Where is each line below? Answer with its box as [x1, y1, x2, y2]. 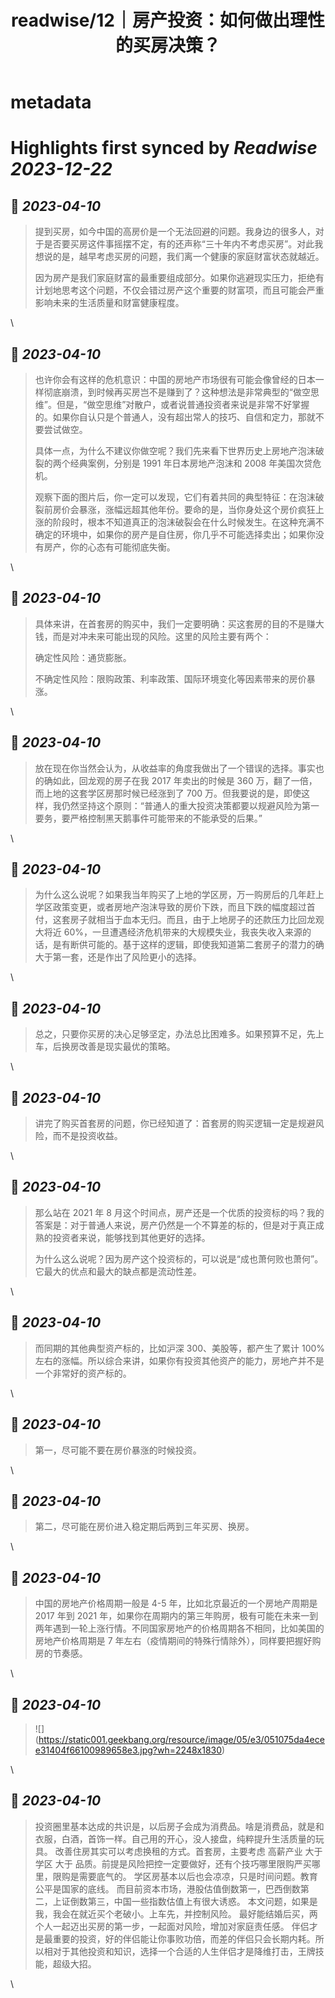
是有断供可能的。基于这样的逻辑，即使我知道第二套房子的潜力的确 [52, 939, 325, 951]
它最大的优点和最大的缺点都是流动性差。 [34, 1265, 202, 1277]
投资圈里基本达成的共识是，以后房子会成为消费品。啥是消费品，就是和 [34, 1820, 325, 1832]
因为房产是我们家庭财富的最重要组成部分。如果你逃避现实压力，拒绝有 [34, 272, 325, 284]
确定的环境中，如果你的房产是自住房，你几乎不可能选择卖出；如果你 [34, 529, 316, 540]
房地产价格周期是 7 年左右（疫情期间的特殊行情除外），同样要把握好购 [34, 1635, 322, 1647]
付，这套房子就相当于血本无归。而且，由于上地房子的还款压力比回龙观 [34, 914, 325, 926]
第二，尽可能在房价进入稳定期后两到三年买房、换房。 [34, 1521, 255, 1533]
